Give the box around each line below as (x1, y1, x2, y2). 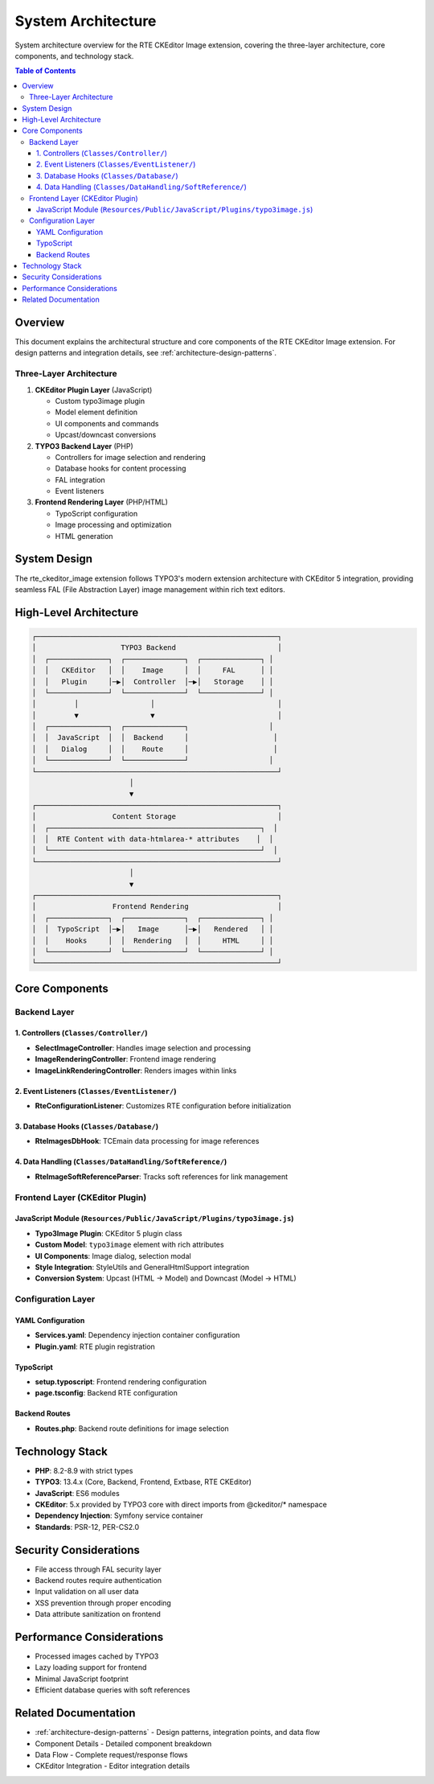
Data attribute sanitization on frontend (35, 1609, 161, 1619)
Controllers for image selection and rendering (55, 452, 207, 462)
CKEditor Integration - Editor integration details (35, 1761, 190, 1771)
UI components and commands (55, 418, 159, 428)
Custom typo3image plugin (55, 396, 145, 405)
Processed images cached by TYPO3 (35, 1651, 159, 1661)
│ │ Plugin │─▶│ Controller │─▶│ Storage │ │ (31, 676, 274, 686)
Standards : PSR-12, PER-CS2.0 (35, 1522, 140, 1531)
